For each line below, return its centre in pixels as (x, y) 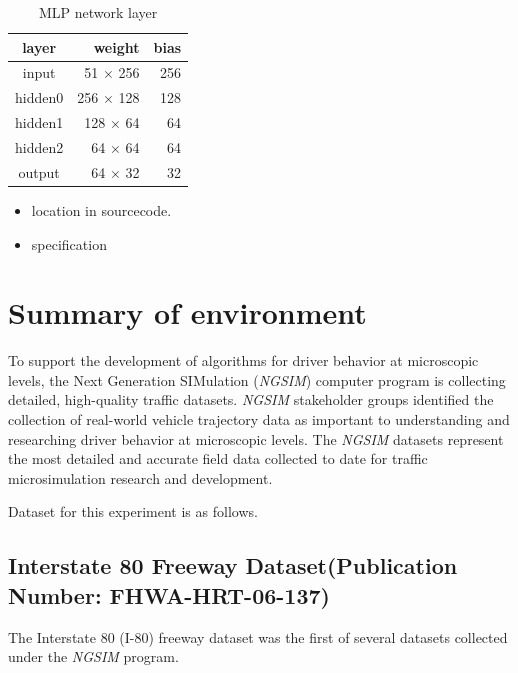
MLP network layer (98, 12)
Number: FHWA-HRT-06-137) (169, 594)
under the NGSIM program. (93, 656)
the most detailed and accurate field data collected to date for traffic (218, 458)
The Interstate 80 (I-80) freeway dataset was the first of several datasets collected (258, 636)
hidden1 (39, 122)
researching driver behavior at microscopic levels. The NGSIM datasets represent (256, 438)
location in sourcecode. (101, 209)
